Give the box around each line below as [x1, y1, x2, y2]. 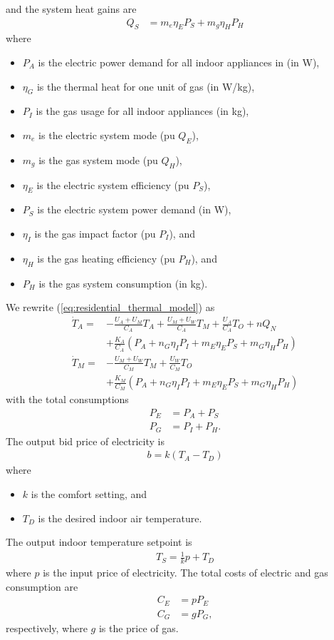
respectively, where [6, 621, 88, 636]
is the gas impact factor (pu [34, 225, 156, 240]
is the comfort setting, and [31, 487, 147, 502]
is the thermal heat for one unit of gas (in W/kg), [36, 78, 255, 93]
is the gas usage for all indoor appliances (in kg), [36, 103, 249, 118]
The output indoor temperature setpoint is [6, 534, 192, 549]
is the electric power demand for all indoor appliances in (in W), [38, 55, 320, 70]
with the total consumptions [6, 392, 129, 407]
